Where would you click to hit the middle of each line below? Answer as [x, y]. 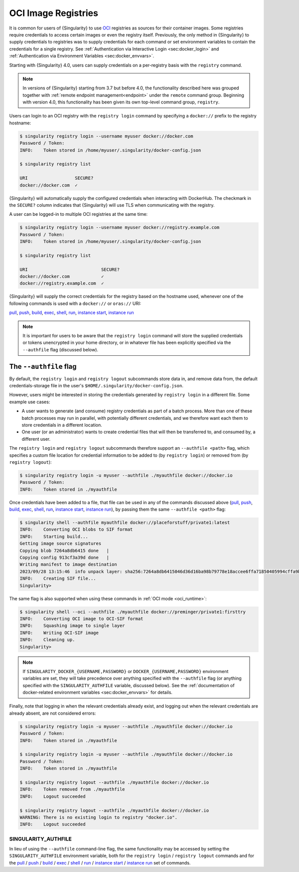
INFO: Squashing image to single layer [72, 626]
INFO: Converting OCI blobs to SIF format [76, 529]
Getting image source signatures [61, 544]
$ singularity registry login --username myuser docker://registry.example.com [120, 228]
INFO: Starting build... [54, 536]
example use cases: [30, 402]
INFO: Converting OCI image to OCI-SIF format [81, 619]
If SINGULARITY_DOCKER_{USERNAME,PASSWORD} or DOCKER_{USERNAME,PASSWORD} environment [126, 671]
